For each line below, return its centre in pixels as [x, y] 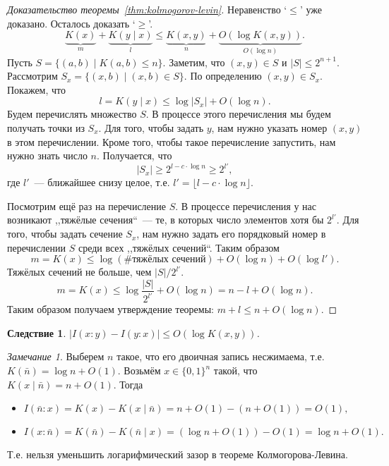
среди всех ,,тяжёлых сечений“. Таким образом [179, 247]
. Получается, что [134, 155]
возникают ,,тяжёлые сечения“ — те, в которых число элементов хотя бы [166, 220]
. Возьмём [139, 370]
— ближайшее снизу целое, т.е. [102, 182]
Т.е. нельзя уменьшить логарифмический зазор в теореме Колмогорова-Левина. [178, 454]
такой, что [235, 370]
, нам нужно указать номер [269, 128]
